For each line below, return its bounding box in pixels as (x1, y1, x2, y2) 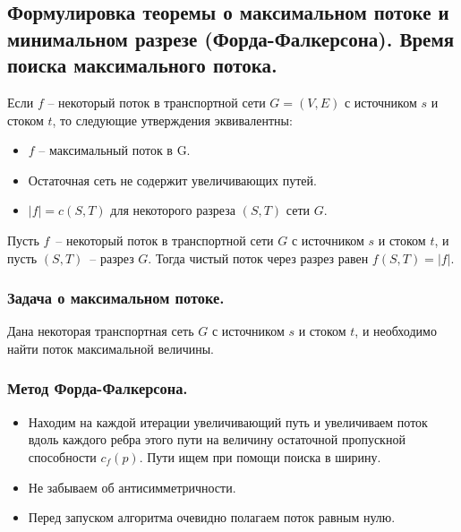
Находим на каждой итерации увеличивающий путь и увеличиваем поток (28, 412, 428, 431)
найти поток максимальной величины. (7, 339, 214, 357)
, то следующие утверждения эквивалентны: (52, 110, 293, 129)
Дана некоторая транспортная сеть (7, 322, 194, 340)
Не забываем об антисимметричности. (28, 477, 236, 496)
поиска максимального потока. (7, 51, 277, 79)
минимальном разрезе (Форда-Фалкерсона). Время (7, 24, 455, 52)
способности (28, 447, 97, 466)
